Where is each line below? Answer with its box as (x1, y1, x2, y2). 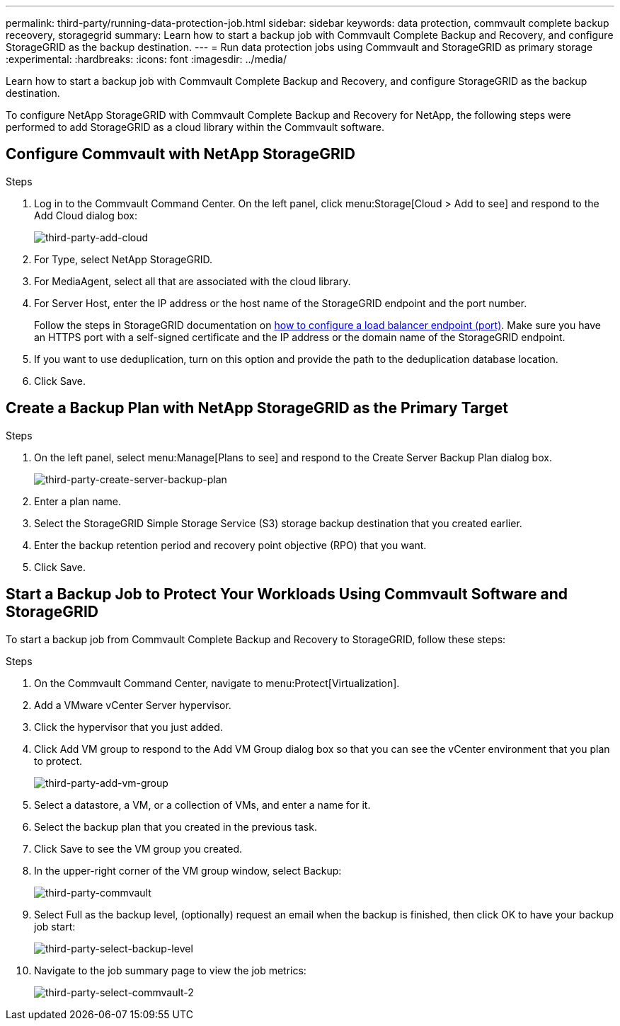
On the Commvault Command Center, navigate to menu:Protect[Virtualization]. (34, 676, 400, 689)
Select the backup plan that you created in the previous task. (34, 820, 317, 833)
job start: (34, 920, 76, 933)
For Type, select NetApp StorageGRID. (34, 253, 213, 265)
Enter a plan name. (34, 495, 121, 507)
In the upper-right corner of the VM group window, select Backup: (34, 864, 342, 877)
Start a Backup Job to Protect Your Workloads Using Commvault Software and (6, 585, 568, 604)
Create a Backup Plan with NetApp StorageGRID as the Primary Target (6, 399, 508, 417)
